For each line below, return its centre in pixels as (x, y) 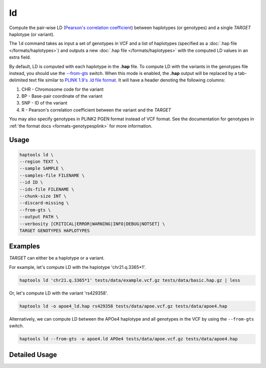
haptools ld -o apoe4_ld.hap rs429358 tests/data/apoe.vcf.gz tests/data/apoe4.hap (123, 306)
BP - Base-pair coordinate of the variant (62, 96)
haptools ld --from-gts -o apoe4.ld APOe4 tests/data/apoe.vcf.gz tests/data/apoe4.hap (129, 339)
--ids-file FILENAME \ (47, 189)
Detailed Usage (33, 354)
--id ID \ (31, 182)
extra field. (20, 57)
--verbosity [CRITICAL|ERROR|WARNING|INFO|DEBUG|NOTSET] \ (92, 224)
